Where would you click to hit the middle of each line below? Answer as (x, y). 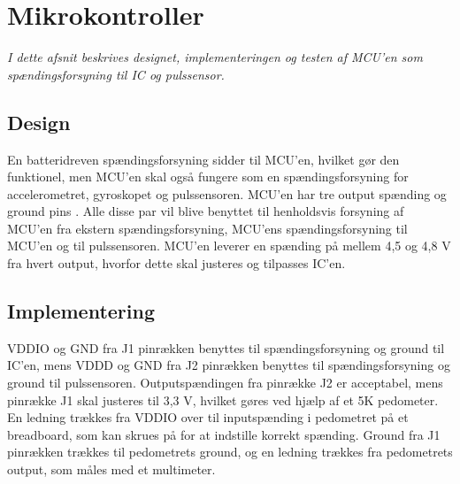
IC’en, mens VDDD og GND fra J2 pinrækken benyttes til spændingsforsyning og (229, 365)
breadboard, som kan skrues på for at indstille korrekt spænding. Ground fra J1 (224, 434)
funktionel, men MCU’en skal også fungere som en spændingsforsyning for (208, 177)
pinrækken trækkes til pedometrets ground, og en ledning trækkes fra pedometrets (230, 452)
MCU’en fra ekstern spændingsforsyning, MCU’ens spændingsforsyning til (207, 228)
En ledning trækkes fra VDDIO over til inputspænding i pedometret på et (208, 417)
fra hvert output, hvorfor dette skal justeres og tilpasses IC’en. (176, 263)
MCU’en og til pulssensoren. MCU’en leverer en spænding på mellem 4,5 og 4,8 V (229, 246)
